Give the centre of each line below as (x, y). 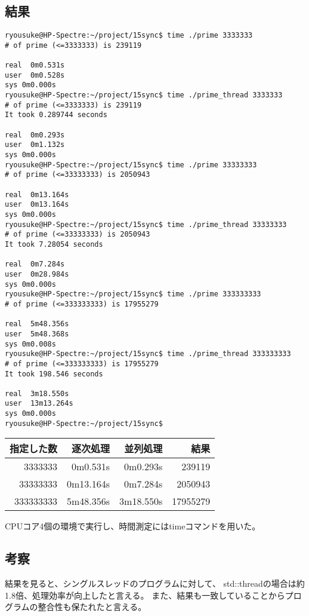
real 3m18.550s (37, 393)
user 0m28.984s (37, 274)
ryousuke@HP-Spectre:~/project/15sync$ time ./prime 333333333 (133, 294)
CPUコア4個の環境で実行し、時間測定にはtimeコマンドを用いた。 (133, 526)
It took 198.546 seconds (54, 374)
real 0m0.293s (35, 135)
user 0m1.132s (35, 145)
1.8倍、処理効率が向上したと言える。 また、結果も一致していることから (145, 595)
